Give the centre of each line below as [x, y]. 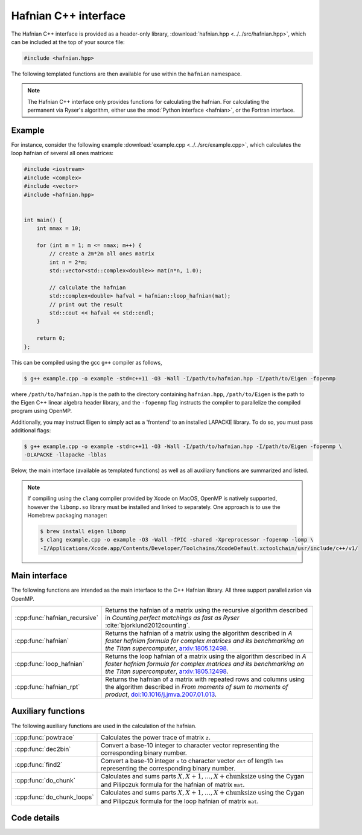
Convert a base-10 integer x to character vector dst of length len [192, 761]
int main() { [43, 220]
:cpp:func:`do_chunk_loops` [54, 797]
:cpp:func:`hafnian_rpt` [47, 687]
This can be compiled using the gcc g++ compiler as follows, [87, 362]
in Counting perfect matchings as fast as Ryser [172, 618]
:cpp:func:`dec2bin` [43, 749]
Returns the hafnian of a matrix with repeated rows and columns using [205, 679]
